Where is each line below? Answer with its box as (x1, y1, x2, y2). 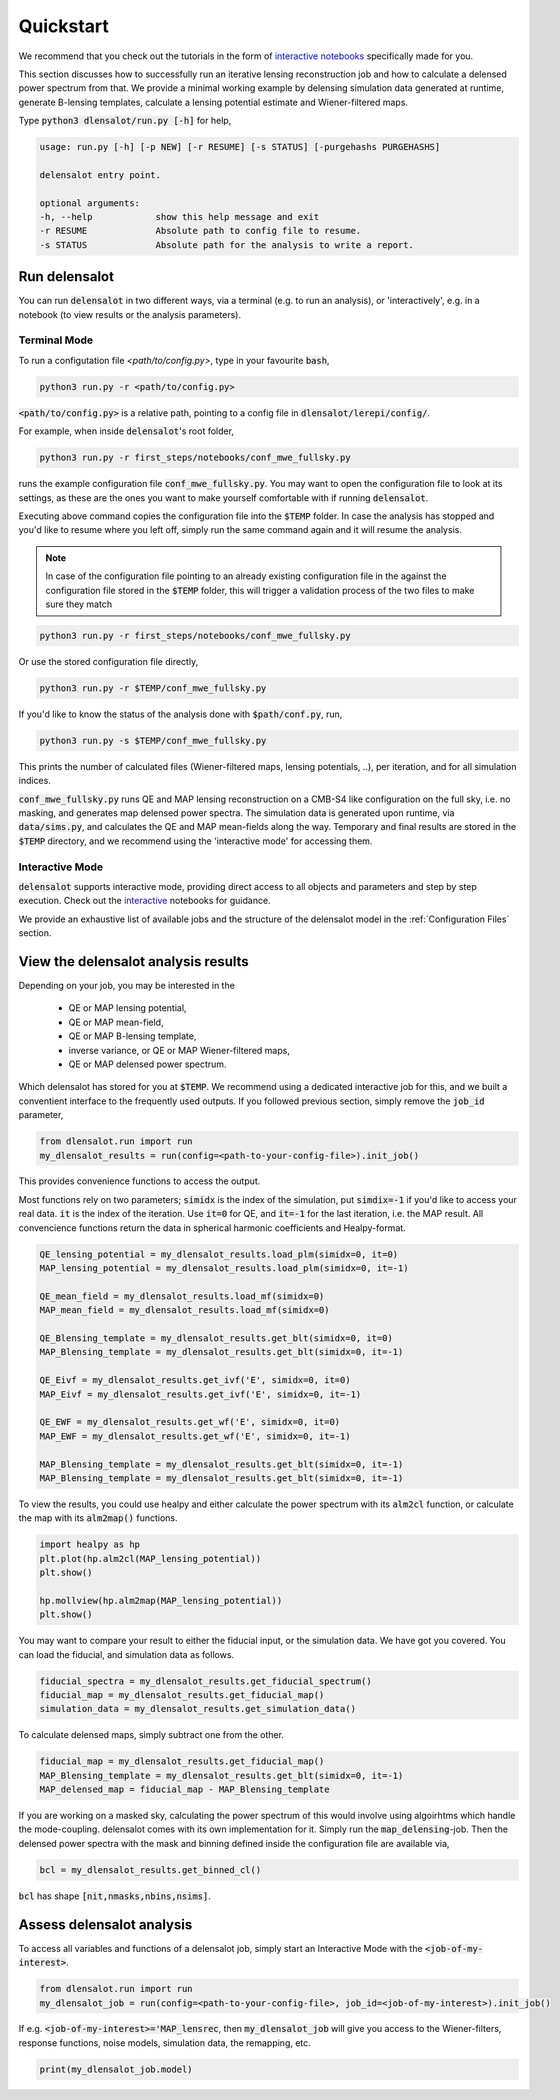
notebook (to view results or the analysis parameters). (18, 308, 242, 320)
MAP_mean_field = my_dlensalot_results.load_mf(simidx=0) (39, 1305, 330, 1316)
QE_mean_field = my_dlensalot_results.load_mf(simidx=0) (39, 1290, 325, 1302)
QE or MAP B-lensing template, (68, 1030, 197, 1042)
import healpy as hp (39, 1539, 140, 1550)
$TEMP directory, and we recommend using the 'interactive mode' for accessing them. (18, 835, 373, 847)
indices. (18, 775, 52, 787)
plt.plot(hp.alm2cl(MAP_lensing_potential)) (39, 1553, 262, 1564)
